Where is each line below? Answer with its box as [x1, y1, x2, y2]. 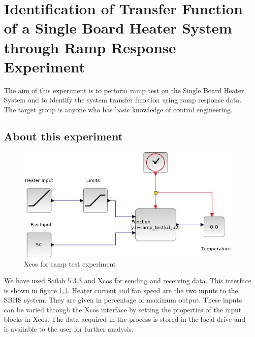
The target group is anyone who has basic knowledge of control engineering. [4, 104, 233, 114]
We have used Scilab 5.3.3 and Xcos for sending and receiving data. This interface [4, 275, 252, 286]
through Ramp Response [4, 37, 176, 57]
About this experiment [4, 128, 123, 143]
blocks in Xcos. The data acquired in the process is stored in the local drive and [4, 314, 246, 324]
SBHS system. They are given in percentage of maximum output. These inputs [4, 295, 242, 305]
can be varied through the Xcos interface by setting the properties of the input [4, 304, 242, 314]
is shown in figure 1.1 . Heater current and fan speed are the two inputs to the [4, 285, 238, 295]
